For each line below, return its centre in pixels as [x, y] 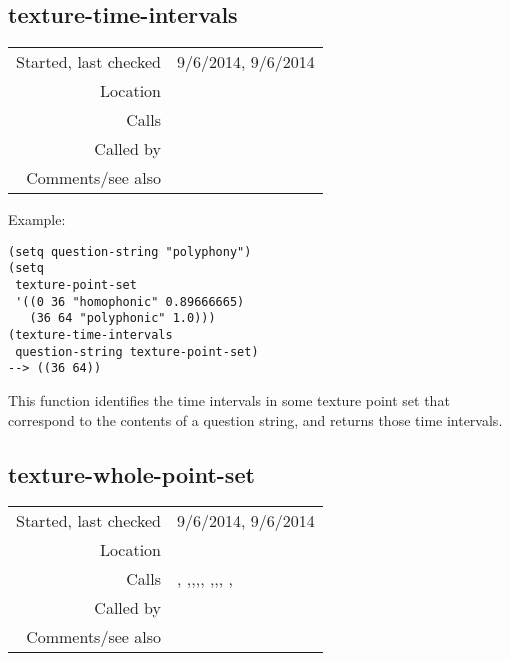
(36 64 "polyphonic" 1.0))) [122, 318]
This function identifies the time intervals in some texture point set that [229, 400]
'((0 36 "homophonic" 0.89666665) [130, 301]
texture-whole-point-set [131, 473]
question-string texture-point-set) [137, 351]
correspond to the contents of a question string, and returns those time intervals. [255, 419]
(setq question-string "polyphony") [130, 251]
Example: [37, 219]
